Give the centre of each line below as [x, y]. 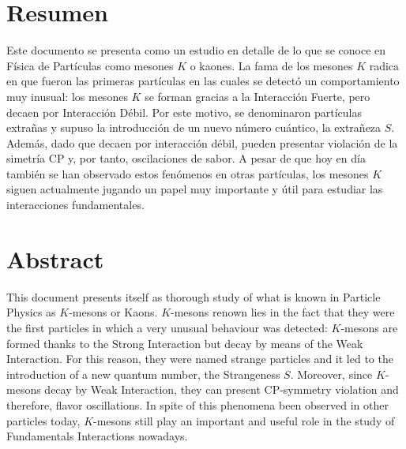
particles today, [43, 420]
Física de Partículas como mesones [90, 65]
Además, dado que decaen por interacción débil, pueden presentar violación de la [202, 142]
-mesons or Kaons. [113, 312]
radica [384, 65]
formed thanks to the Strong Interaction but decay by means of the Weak [185, 343]
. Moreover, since [331, 374]
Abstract [55, 258]
